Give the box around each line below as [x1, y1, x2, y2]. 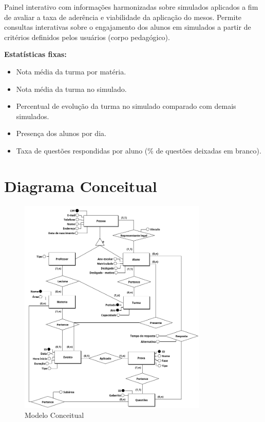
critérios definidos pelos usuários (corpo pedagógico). [4, 31, 170, 42]
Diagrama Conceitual [4, 175, 157, 196]
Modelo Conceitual [25, 410, 84, 420]
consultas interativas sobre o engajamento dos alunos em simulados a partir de [4, 22, 251, 32]
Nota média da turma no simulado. [16, 83, 127, 94]
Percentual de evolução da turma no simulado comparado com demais [16, 101, 236, 111]
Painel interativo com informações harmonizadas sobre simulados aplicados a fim [4, 2, 258, 12]
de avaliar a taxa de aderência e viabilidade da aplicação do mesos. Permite [4, 11, 242, 22]
